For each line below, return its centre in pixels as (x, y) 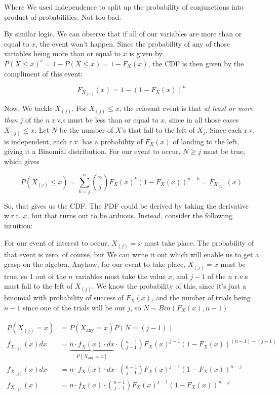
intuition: (18, 226)
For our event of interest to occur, (57, 242)
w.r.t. (12, 215)
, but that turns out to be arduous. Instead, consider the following (130, 215)
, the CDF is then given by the (196, 63)
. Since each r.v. (230, 129)
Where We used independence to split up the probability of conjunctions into (124, 7)
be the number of (86, 129)
